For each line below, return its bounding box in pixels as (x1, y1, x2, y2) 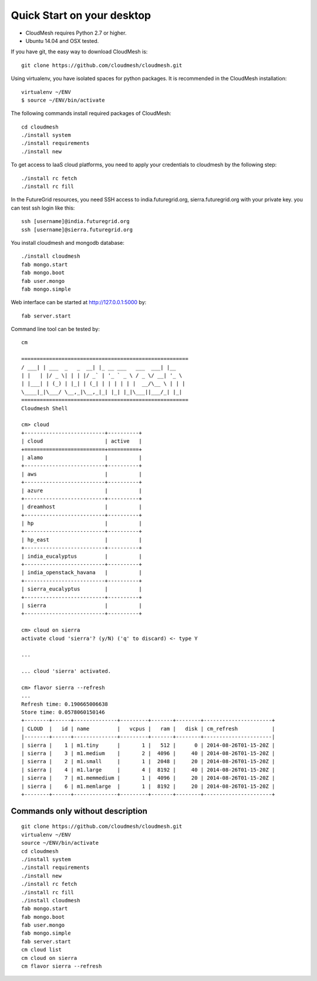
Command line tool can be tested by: (11, 326, 100, 333)
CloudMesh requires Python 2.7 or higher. (25, 29, 127, 36)
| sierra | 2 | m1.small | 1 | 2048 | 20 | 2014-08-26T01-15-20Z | (21, 758, 275, 765)
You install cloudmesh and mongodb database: (11, 239, 124, 246)
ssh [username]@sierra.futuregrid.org (21, 226, 133, 233)
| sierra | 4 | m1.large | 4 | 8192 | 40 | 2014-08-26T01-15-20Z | (21, 766, 275, 773)
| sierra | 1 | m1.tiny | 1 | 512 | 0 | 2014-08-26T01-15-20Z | (21, 741, 275, 749)
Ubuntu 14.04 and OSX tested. (25, 37, 99, 44)
